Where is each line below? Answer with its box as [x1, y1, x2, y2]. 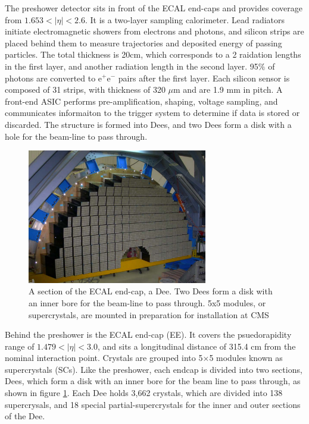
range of [5, 340, 35, 352]
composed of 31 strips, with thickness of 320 [5, 83, 166, 96]
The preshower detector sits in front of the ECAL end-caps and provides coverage [5, 2, 302, 14]
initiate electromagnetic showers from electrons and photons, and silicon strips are [5, 25, 304, 37]
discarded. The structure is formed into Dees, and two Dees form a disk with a [5, 118, 292, 130]
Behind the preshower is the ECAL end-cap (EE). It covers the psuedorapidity [5, 328, 292, 341]
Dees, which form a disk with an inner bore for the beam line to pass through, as [5, 375, 301, 387]
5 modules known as [209, 351, 283, 364]
